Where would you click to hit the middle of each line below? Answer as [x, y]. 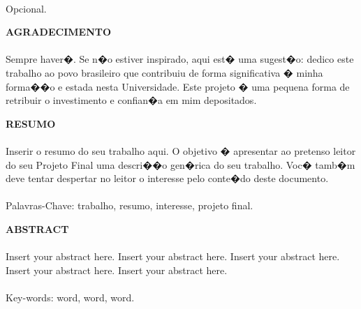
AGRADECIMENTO [59, 32]
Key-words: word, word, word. [70, 297]
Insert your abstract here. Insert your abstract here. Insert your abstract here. [173, 256]
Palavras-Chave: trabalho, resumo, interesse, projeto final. [130, 205]
